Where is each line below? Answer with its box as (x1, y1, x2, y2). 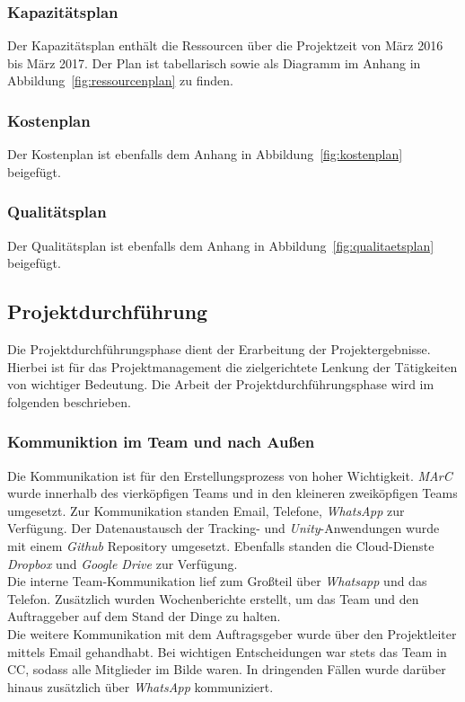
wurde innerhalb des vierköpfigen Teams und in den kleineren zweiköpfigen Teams (7, 484, 458, 502)
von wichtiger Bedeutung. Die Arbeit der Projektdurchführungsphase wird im (7, 375, 434, 394)
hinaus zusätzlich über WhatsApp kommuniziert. (7, 677, 274, 696)
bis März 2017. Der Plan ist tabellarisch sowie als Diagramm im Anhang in (7, 53, 421, 72)
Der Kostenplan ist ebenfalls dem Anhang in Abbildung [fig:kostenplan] (7, 145, 403, 164)
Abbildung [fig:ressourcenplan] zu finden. (7, 71, 233, 90)
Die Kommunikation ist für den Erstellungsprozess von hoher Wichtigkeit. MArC (7, 466, 452, 484)
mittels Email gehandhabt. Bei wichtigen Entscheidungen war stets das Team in (7, 642, 447, 661)
